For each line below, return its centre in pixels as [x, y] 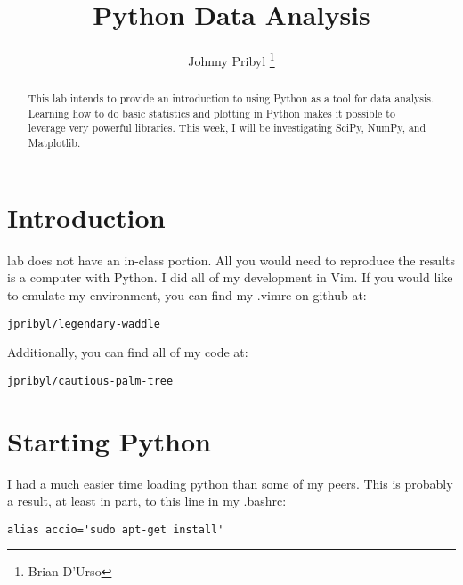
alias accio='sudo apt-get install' [116, 529]
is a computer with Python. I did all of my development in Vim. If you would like [230, 277]
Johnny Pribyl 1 [231, 59]
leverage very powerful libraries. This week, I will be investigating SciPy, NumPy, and [227, 128]
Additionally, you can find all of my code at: [128, 352]
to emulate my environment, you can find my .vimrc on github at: [187, 294]
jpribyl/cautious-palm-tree [90, 381]
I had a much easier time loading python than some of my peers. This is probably [230, 483]
